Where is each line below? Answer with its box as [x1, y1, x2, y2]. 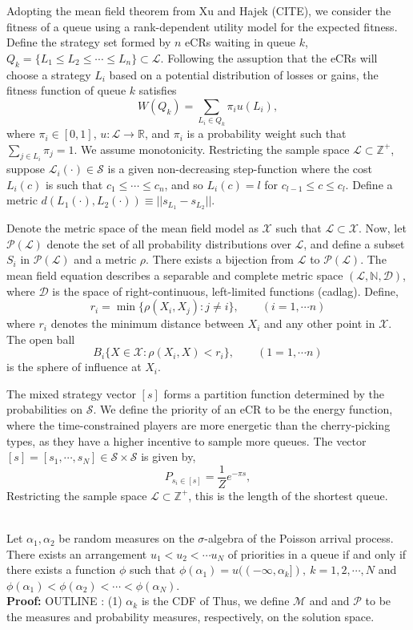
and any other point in [263, 315, 375, 332]
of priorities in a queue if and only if [227, 545, 407, 562]
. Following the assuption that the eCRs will [160, 49, 378, 66]
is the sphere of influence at [6, 358, 142, 375]
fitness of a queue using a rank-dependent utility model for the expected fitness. [6, 18, 398, 34]
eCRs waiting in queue [185, 34, 296, 50]
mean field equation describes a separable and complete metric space [6, 266, 343, 283]
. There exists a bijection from [146, 251, 295, 268]
